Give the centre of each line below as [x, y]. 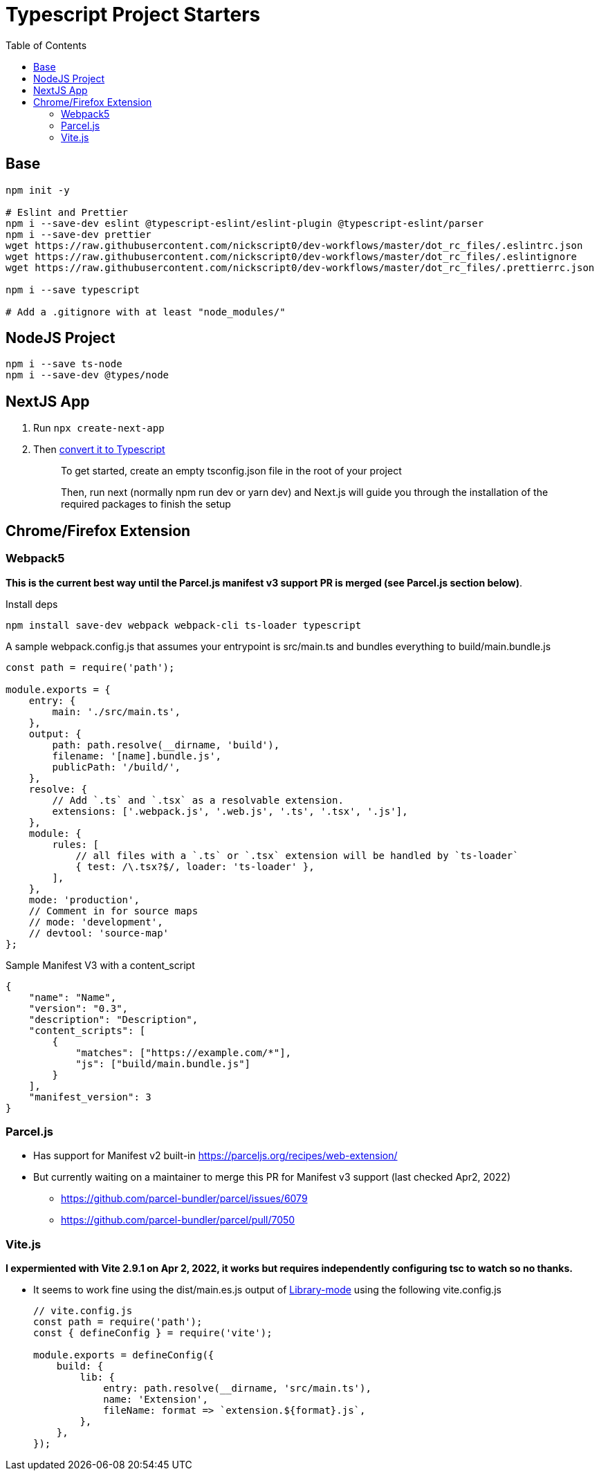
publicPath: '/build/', [116, 767]
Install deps [32, 604]
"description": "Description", [113, 1019]
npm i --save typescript [73, 289]
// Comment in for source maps [113, 911]
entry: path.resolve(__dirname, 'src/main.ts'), [237, 1388]
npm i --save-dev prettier [79, 234]
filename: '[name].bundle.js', [137, 756]
